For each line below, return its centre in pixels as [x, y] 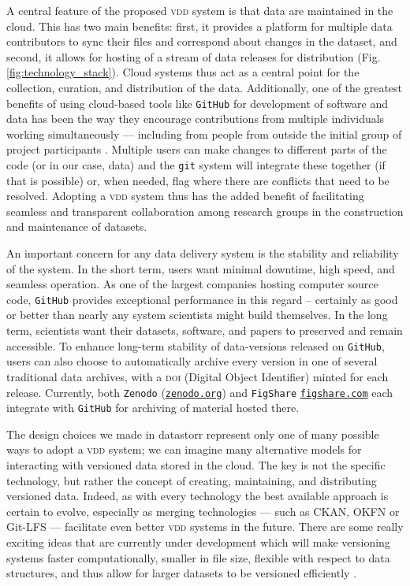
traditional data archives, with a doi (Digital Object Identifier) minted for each [198, 376]
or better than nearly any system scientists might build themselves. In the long [197, 315]
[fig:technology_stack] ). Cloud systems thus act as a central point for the [183, 72]
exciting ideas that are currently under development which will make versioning [198, 541]
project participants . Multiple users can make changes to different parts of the [197, 149]
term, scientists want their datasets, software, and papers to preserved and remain [205, 330]
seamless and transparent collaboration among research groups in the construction [205, 211]
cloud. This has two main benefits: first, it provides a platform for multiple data [199, 26]
